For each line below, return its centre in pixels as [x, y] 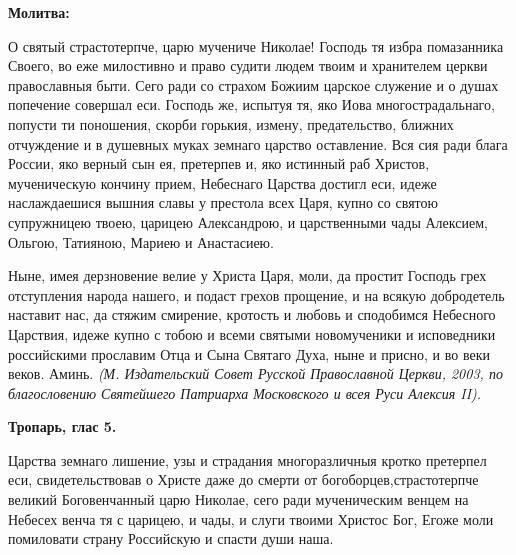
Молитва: [39, 12]
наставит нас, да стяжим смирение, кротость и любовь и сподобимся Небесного [252, 314]
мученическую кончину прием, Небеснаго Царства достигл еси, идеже [222, 182]
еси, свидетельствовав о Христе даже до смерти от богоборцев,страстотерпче [243, 479]
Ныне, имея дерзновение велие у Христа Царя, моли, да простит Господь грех [247, 275]
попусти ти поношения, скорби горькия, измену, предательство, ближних [231, 123]
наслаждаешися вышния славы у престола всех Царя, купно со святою [223, 202]
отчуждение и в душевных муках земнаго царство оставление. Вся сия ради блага [258, 143]
